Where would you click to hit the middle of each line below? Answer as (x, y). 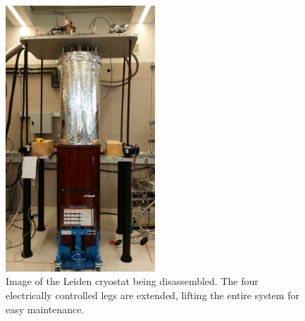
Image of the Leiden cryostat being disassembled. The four (132, 281)
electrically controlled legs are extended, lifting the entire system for (152, 295)
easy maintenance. (45, 309)
